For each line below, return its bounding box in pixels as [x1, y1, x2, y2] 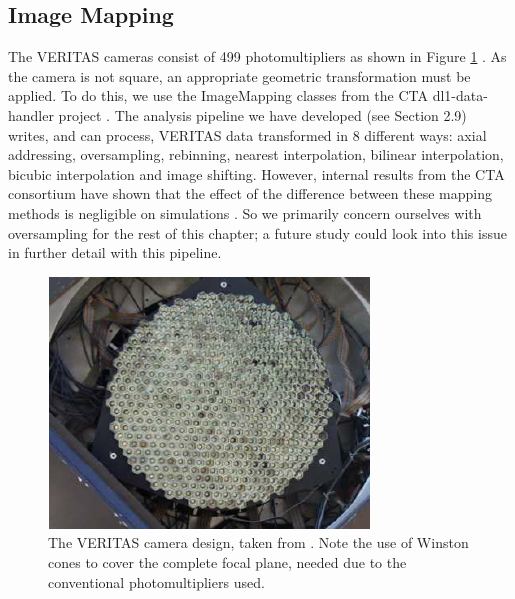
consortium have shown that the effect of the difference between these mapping [8, 183, 493, 204]
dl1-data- [432, 85, 488, 106]
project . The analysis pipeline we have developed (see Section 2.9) [58, 104, 467, 125]
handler [8, 104, 54, 125]
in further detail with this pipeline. [8, 242, 222, 263]
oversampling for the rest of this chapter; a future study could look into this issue [8, 222, 507, 243]
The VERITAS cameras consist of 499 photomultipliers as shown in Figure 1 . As [8, 46, 507, 67]
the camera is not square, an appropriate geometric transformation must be [8, 65, 471, 86]
